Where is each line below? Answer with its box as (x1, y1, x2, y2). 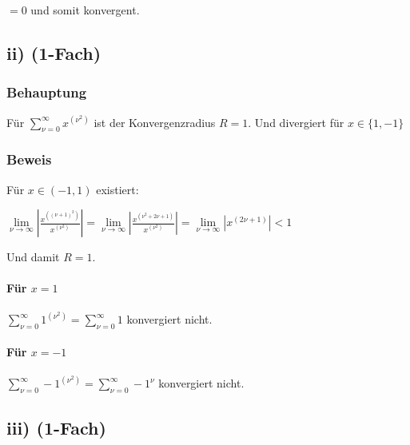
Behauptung (6, 82, 87, 102)
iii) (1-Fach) (6, 415, 106, 440)
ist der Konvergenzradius (94, 113, 216, 130)
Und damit (6, 248, 60, 265)
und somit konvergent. (30, 2, 140, 18)
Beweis (6, 149, 52, 169)
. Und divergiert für (248, 113, 344, 130)
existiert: (96, 181, 139, 197)
